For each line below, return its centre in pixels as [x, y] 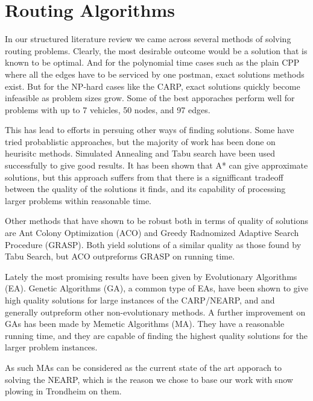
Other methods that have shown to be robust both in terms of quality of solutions [157, 221]
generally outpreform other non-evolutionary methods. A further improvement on [155, 312]
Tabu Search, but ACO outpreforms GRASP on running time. [120, 256]
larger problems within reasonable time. [78, 200]
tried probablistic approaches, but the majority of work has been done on [140, 141]
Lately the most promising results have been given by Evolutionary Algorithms [151, 276]
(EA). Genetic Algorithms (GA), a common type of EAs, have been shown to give [156, 288]
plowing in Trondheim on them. [63, 391]
